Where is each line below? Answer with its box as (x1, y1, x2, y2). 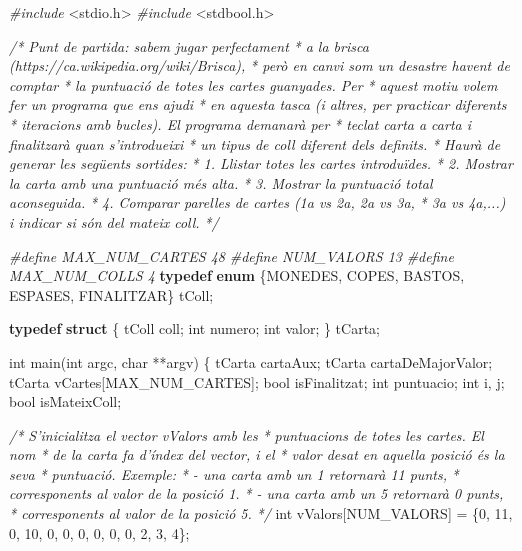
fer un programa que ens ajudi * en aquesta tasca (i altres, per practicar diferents (9, 94, 507, 115)
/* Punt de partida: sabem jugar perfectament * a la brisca (9, 35, 369, 56)
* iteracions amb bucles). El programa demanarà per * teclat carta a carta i (9, 113, 472, 134)
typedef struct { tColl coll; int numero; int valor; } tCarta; (9, 318, 380, 339)
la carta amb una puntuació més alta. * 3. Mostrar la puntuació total (9, 172, 433, 193)
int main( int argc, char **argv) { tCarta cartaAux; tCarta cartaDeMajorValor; (9, 351, 493, 372)
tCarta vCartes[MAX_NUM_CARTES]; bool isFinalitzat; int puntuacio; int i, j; (9, 371, 505, 392)
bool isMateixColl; (9, 391, 122, 412)
